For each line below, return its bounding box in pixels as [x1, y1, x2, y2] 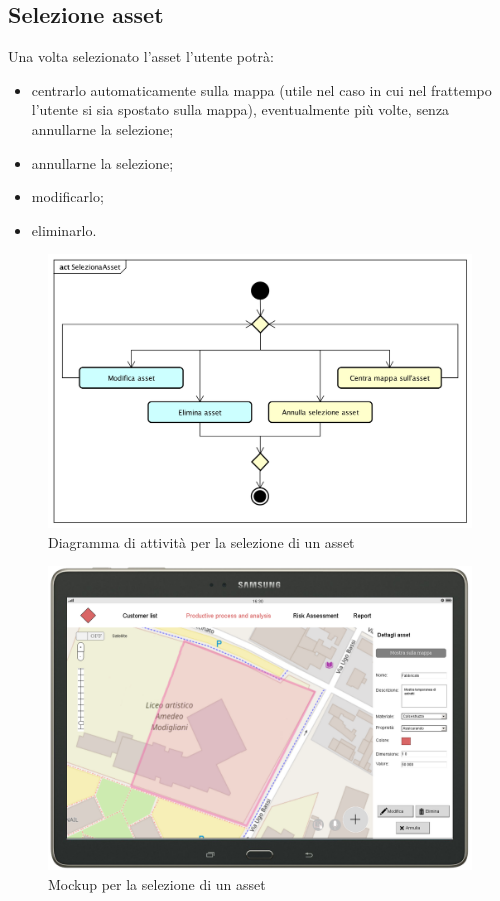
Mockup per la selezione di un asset [48, 873, 266, 894]
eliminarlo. [31, 219, 97, 240]
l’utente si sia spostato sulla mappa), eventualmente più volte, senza [31, 99, 450, 120]
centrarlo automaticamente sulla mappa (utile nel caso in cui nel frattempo [31, 79, 492, 100]
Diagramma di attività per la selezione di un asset [48, 531, 355, 552]
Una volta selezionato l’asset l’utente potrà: [8, 46, 274, 67]
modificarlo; [31, 186, 104, 207]
